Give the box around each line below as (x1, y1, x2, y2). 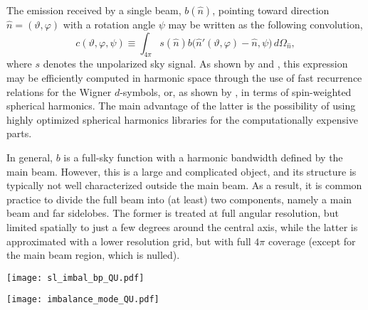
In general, (6, 149, 53, 164)
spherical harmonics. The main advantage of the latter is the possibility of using (6, 98, 356, 113)
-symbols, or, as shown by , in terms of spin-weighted (120, 84, 352, 99)
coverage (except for (268, 233, 356, 248)
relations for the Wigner (6, 84, 112, 99)
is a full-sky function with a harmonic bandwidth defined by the (63, 149, 343, 164)
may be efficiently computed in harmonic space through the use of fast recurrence (6, 70, 362, 85)
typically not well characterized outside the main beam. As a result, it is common (6, 178, 362, 193)
